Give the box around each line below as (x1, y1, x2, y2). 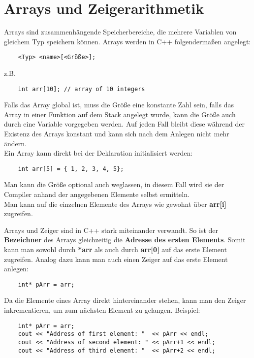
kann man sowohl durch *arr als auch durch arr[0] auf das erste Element (4, 244, 227, 254)
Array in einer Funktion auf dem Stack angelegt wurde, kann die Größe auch (4, 109, 236, 119)
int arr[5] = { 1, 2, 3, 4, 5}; (18, 165, 124, 172)
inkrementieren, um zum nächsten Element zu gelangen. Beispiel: (4, 305, 200, 315)
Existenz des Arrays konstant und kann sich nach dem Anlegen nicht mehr (4, 129, 229, 138)
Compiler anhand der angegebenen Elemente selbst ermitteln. (4, 189, 190, 199)
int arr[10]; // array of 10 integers (18, 85, 145, 93)
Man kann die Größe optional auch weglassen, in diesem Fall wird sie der (4, 179, 224, 190)
